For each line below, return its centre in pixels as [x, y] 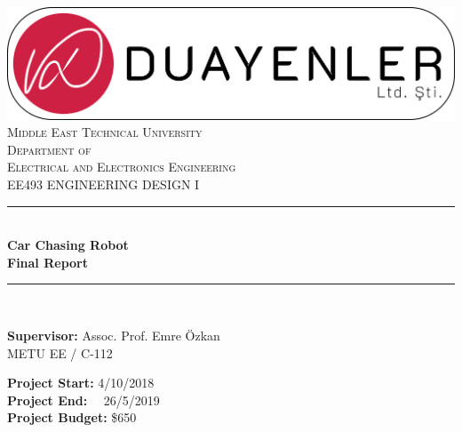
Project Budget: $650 [72, 417]
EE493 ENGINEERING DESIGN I [104, 184]
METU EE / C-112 [60, 352]
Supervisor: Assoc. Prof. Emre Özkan [114, 335]
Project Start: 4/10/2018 [81, 383]
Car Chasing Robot [68, 245]
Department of [49, 149]
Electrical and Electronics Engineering [122, 167]
